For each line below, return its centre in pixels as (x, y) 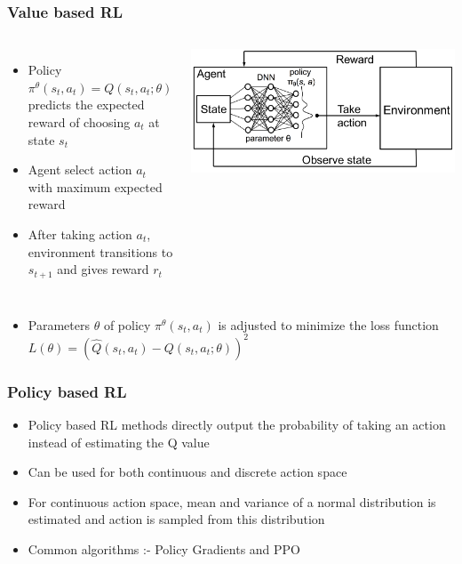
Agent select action (80, 169)
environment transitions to (100, 251)
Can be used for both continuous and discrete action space (187, 472)
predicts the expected (86, 105)
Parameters (59, 324)
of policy (127, 324)
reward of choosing (79, 122)
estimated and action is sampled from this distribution (176, 519)
